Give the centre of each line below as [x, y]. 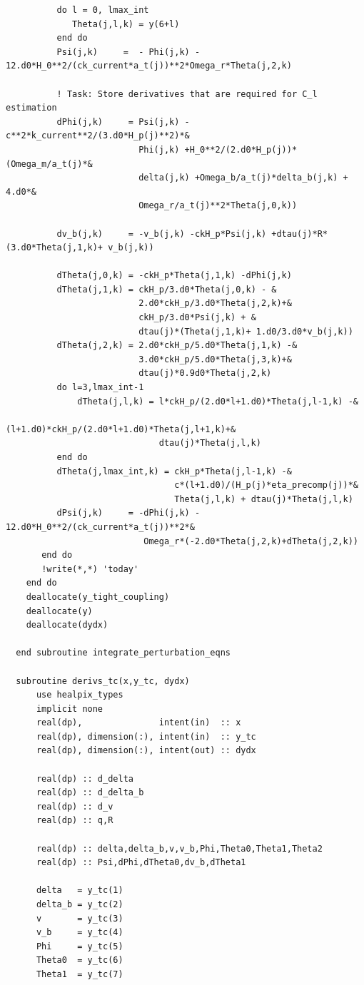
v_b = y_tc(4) [80, 933]
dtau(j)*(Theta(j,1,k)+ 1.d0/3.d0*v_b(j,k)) [246, 331]
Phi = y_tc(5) [80, 946]
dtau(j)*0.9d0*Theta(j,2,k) [205, 373]
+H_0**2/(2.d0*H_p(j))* [241, 149]
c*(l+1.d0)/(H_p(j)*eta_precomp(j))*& [266, 485]
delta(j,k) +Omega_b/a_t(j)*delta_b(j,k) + [243, 178]
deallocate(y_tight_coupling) [98, 597]
